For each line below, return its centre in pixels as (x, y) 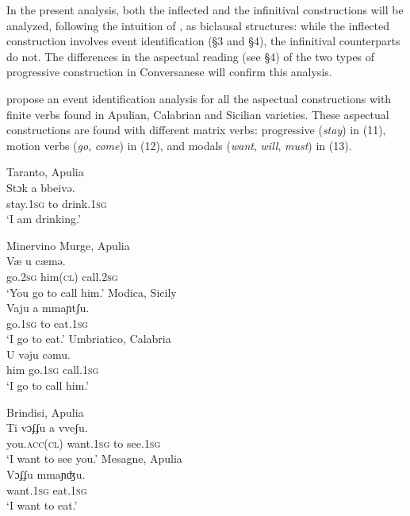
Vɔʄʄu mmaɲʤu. (46, 474)
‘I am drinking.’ (44, 219)
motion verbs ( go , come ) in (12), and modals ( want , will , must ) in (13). (179, 145)
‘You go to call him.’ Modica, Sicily (92, 292)
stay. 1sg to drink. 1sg (57, 203)
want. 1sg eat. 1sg (47, 489)
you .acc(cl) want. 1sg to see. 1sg (84, 443)
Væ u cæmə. (36, 261)
